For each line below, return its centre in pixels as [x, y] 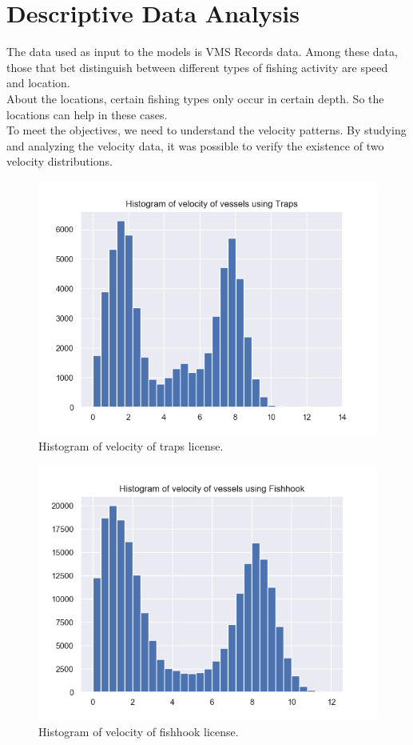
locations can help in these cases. [87, 114]
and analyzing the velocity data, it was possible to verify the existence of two [195, 145]
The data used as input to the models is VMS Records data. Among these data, [202, 52]
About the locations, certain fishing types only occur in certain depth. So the [195, 98]
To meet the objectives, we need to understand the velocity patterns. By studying [206, 130]
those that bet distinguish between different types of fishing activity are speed [197, 67]
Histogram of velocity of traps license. [131, 446]
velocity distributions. [60, 161]
